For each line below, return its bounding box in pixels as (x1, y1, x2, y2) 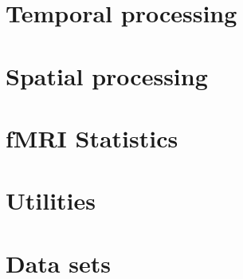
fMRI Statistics (6, 121, 178, 154)
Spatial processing (6, 59, 208, 92)
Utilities (6, 184, 96, 217)
